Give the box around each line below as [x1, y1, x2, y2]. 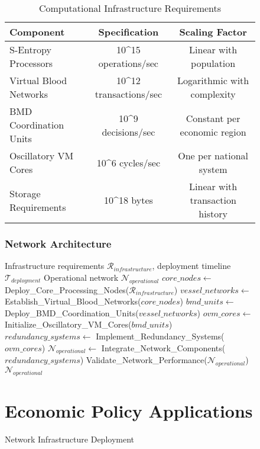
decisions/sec [102, 124, 155, 139]
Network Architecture [5, 236, 112, 251]
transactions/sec [95, 87, 162, 101]
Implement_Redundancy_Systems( [96, 329, 225, 342]
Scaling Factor [179, 25, 247, 39]
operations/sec [98, 56, 158, 70]
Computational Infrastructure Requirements [38, 1, 222, 15]
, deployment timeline [152, 259, 231, 272]
